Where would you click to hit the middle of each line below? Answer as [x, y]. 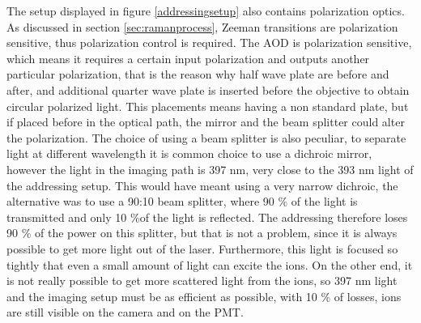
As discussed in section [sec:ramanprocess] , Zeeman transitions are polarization [202, 26]
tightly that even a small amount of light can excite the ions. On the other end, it [210, 264]
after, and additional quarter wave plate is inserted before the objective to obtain [208, 89]
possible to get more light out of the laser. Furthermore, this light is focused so [202, 248]
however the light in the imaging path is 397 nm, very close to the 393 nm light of [210, 169]
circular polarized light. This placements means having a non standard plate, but [208, 106]
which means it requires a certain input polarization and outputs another [188, 58]
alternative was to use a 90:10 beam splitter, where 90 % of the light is [182, 201]
